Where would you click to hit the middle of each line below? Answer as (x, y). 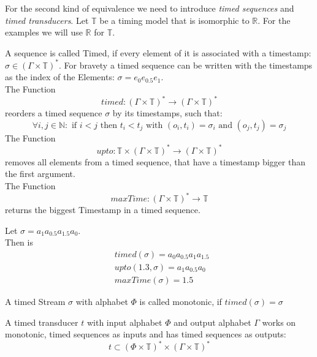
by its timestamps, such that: (167, 113)
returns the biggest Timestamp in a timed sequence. (103, 210)
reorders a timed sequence (54, 113)
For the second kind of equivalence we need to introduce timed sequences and (150, 8)
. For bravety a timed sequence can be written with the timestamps (186, 65)
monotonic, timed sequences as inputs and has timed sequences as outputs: (146, 334)
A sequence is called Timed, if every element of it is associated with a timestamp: (158, 52)
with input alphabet (124, 322)
